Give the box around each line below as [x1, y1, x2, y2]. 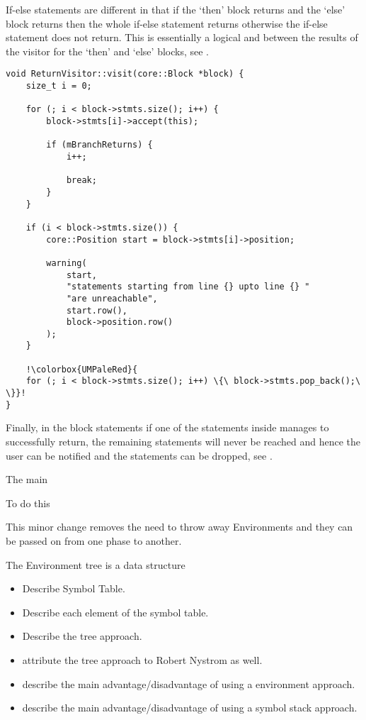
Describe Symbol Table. [22, 581, 125, 596]
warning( [46, 257, 87, 268]
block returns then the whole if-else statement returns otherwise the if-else [6, 16, 328, 31]
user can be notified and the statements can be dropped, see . [6, 448, 273, 463]
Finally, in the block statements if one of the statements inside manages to [6, 420, 329, 435]
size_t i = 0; [25, 81, 92, 92]
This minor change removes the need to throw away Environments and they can [6, 519, 353, 534]
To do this [6, 495, 50, 510]
